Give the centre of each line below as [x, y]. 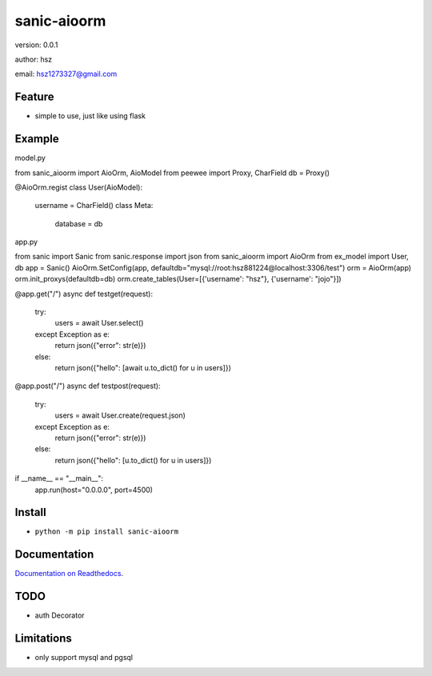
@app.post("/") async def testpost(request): [88, 386]
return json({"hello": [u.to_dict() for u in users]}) [133, 460]
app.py [26, 242]
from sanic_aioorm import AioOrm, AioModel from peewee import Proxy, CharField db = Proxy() [172, 173]
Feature [34, 97]
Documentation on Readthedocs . [69, 574]
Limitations [43, 639]
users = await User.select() [99, 323]
